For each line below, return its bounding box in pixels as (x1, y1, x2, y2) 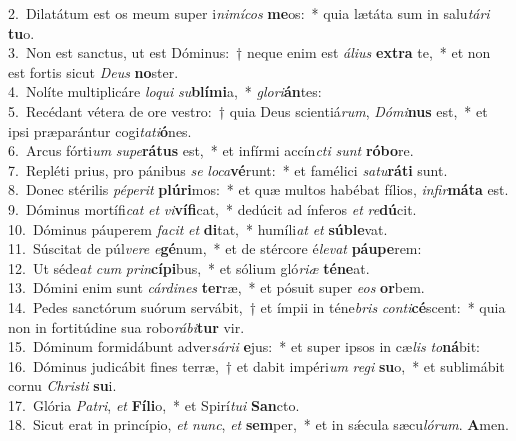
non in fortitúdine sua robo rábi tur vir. (8, 316, 245, 337)
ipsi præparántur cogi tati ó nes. (8, 120, 192, 141)
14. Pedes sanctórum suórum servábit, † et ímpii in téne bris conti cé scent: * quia (8, 296, 506, 317)
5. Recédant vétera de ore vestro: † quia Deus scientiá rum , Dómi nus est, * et (8, 100, 488, 121)
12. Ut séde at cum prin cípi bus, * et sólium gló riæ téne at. (8, 257, 370, 278)
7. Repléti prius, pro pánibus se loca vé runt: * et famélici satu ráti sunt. (8, 159, 448, 180)
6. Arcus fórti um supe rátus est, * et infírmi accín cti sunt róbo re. (8, 140, 414, 161)
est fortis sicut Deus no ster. (8, 61, 179, 82)
